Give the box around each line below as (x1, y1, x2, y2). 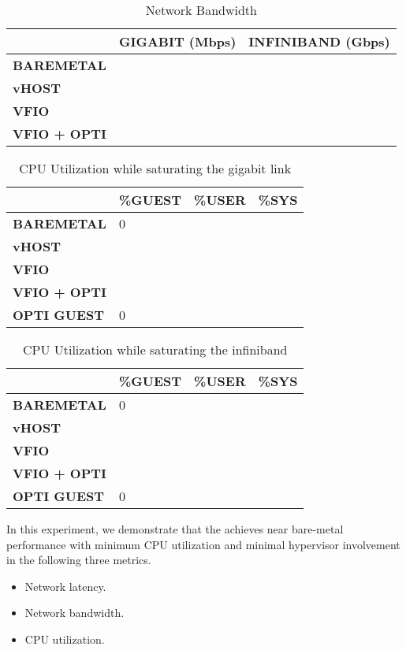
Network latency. (24, 578, 106, 594)
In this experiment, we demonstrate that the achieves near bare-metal (6, 521, 344, 537)
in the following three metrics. (6, 552, 151, 568)
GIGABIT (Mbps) (119, 32, 237, 50)
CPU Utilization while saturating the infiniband (22, 340, 288, 358)
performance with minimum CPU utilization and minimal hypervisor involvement (6, 536, 400, 552)
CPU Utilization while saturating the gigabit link (19, 159, 292, 177)
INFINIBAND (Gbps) (248, 32, 390, 50)
